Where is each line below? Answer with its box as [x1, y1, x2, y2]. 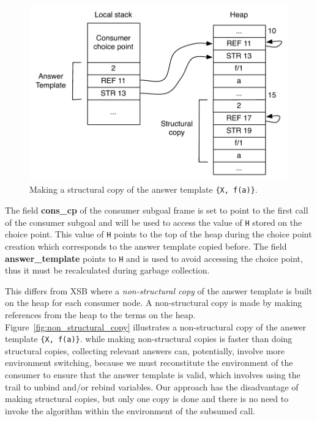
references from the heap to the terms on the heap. [5, 308, 196, 321]
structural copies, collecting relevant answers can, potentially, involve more [5, 344, 285, 357]
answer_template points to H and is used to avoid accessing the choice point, [5, 251, 303, 264]
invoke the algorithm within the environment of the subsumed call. [5, 404, 255, 417]
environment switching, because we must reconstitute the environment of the [5, 356, 293, 369]
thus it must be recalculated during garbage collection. [5, 264, 210, 277]
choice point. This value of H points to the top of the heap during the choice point [5, 228, 312, 240]
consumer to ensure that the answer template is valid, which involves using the [5, 368, 300, 381]
